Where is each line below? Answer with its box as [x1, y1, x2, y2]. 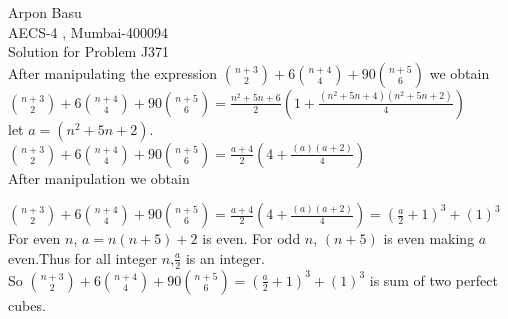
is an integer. [185, 247, 265, 268]
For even [8, 228, 61, 249]
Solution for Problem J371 [8, 41, 170, 62]
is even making [383, 228, 475, 249]
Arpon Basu [8, 2, 82, 22]
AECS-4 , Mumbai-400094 [8, 21, 169, 42]
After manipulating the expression [8, 62, 218, 83]
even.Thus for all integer [8, 247, 158, 268]
